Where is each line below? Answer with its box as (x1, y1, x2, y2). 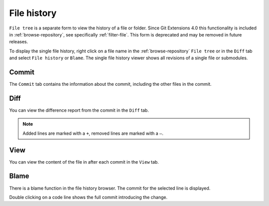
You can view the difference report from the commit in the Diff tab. (9, 107, 149, 113)
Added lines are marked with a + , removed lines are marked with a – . (22, 130, 164, 136)
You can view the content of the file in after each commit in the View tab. (9, 159, 159, 165)
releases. (9, 39, 28, 45)
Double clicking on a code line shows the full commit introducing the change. (9, 194, 168, 200)
